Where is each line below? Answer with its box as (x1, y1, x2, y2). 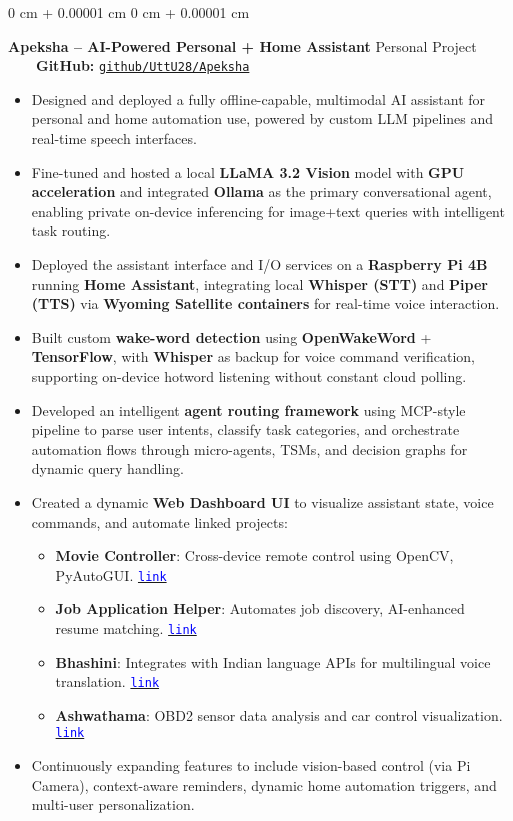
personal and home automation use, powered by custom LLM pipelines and (31, 108, 494, 129)
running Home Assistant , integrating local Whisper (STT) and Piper (31, 273, 488, 294)
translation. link (55, 671, 160, 692)
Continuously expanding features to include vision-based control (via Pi (31, 755, 471, 776)
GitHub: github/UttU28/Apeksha (36, 55, 250, 76)
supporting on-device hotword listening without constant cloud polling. (31, 365, 467, 386)
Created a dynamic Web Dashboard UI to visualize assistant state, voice (31, 491, 494, 512)
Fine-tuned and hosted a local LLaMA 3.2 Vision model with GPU (31, 161, 465, 182)
